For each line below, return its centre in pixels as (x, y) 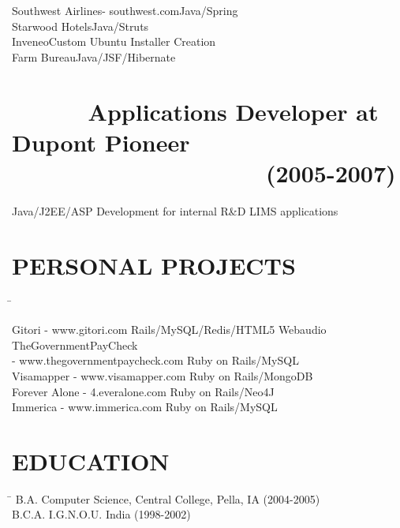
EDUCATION (91, 461)
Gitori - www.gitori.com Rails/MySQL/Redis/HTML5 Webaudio (169, 330)
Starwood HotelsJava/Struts (80, 26)
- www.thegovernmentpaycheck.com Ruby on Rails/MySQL (155, 360)
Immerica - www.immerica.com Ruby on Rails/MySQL (145, 407)
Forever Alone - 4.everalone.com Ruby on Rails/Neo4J (143, 391)
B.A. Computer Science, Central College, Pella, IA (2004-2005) (168, 498)
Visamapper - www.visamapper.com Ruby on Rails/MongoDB (163, 375)
